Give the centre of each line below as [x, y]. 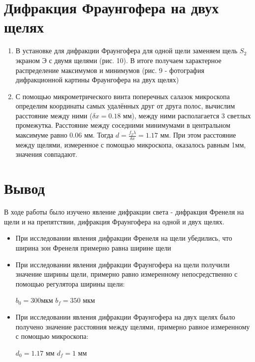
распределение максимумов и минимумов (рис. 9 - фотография [110, 70]
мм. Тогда [99, 135]
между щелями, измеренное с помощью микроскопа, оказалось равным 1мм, [131, 144]
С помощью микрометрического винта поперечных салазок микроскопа [123, 96]
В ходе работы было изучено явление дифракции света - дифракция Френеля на [124, 212]
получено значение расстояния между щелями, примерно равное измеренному [133, 326]
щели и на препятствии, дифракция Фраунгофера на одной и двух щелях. [114, 221]
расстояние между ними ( [54, 115]
